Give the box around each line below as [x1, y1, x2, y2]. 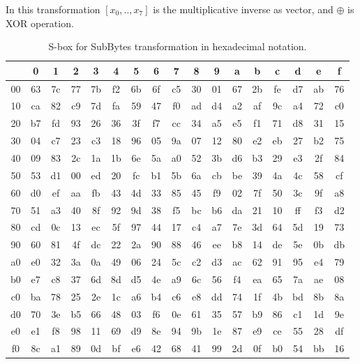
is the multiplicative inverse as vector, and [153, 2, 333, 16]
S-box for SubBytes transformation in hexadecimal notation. [48, 39, 307, 54]
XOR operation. [6, 15, 74, 30]
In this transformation [6, 2, 100, 16]
